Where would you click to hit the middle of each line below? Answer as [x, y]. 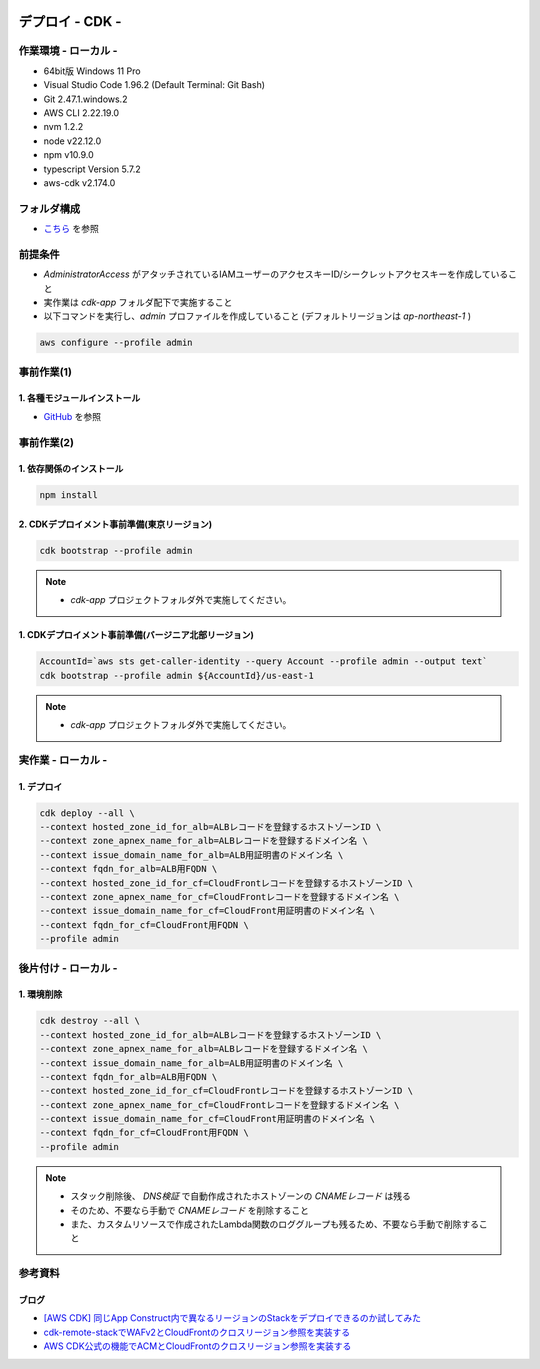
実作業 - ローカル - [63, 760]
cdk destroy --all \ [89, 1021]
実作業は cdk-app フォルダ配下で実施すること [138, 302]
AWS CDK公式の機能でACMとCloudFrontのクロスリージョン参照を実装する [197, 1346]
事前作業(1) [45, 372]
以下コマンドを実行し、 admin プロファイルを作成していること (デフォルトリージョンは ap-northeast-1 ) [257, 316]
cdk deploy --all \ [87, 813]
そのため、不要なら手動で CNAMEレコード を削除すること [190, 1210]
